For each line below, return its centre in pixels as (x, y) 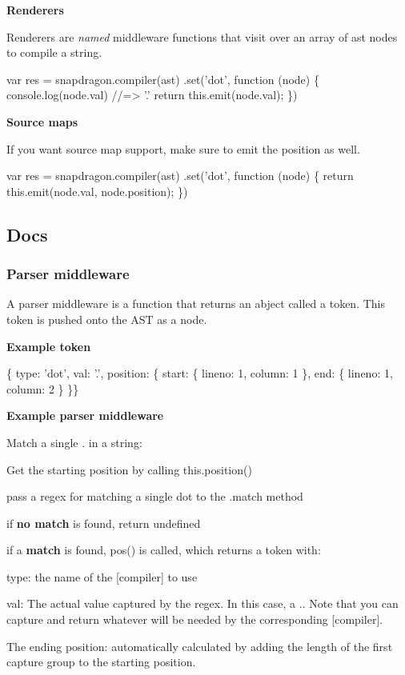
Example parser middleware (85, 415)
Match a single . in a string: (74, 442)
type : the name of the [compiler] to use (102, 576)
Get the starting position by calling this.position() (129, 469)
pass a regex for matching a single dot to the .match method (155, 496)
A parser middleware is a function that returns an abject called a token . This (196, 304)
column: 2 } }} (43, 388)
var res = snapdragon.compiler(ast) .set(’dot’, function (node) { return (180, 176)
